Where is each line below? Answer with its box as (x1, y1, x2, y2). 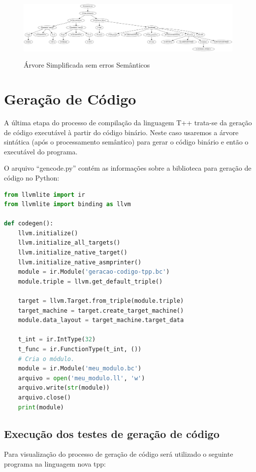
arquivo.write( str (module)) (18, 384, 110, 392)
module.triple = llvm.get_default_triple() (18, 278, 163, 285)
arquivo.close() (18, 394, 71, 401)
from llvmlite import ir (4, 191, 85, 198)
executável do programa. (4, 146, 78, 156)
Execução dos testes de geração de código (4, 426, 220, 441)
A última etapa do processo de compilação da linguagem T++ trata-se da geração (4, 117, 252, 127)
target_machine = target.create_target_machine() (18, 307, 184, 314)
